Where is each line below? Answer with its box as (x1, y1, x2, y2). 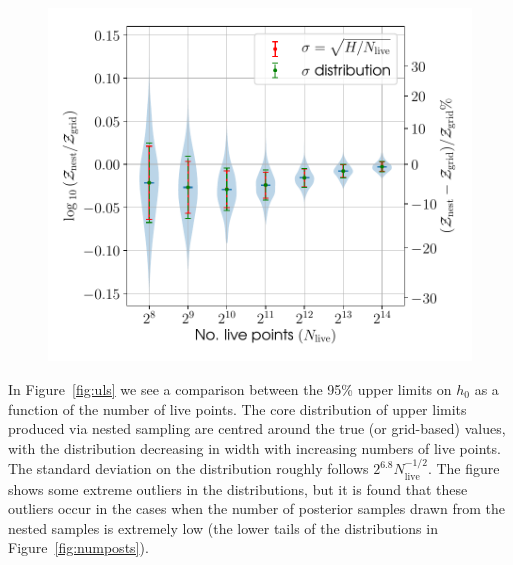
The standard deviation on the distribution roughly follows (8, 458, 369, 479)
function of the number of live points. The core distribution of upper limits (8, 398, 467, 419)
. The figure (427, 458, 500, 479)
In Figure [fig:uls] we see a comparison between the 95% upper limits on (8, 378, 452, 399)
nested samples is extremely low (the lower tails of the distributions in (8, 517, 438, 538)
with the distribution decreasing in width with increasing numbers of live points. (8, 437, 501, 458)
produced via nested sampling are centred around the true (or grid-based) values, (8, 418, 506, 439)
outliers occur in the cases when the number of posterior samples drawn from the (8, 498, 505, 519)
